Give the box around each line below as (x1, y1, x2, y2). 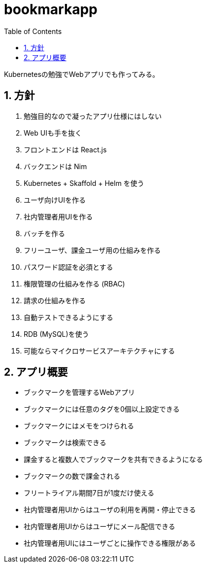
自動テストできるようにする (24, 313, 113, 321)
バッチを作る (24, 229, 65, 238)
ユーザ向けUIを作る (24, 195, 86, 204)
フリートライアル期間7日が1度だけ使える (24, 489, 155, 497)
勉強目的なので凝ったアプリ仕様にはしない (24, 111, 162, 120)
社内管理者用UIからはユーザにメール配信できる (24, 522, 175, 531)
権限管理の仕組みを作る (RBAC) (24, 279, 125, 288)
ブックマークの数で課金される (24, 472, 120, 481)
